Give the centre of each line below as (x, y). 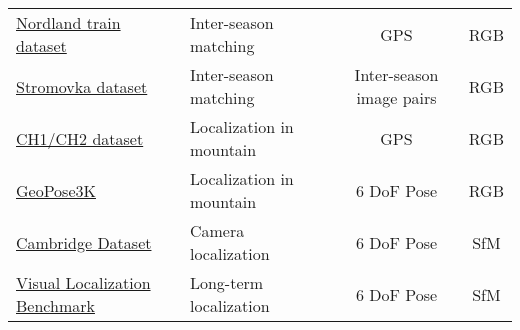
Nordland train (68, 22)
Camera (217, 230)
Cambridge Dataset (84, 242)
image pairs (396, 97)
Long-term (226, 282)
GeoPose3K (56, 190)
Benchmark (55, 305)
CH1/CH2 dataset (80, 138)
